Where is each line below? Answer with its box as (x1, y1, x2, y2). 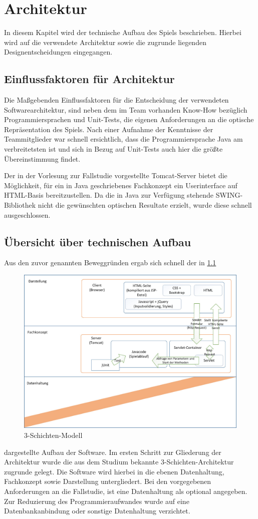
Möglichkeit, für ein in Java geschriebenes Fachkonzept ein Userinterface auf (4, 180, 237, 190)
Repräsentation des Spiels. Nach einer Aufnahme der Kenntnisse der (4, 124, 213, 134)
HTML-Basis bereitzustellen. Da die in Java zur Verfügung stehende (4, 190, 214, 200)
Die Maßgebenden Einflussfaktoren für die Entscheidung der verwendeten (4, 95, 229, 105)
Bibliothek (4, 200, 36, 210)
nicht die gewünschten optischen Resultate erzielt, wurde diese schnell (38, 200, 252, 210)
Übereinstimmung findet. (4, 153, 81, 164)
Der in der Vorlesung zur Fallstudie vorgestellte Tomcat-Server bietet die (4, 170, 227, 181)
